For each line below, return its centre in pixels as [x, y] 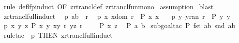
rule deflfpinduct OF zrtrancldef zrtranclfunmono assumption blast [109, 6]
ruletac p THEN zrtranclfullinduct [58, 35]
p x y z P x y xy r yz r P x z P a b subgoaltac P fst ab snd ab [119, 25]
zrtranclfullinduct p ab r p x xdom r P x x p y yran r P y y [117, 16]
